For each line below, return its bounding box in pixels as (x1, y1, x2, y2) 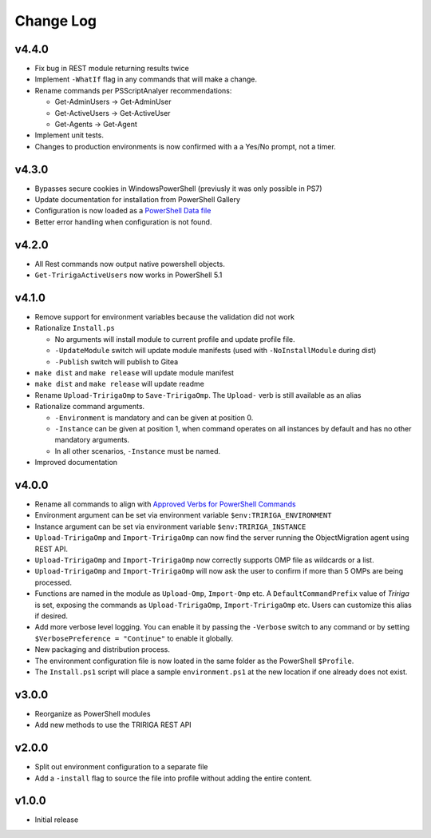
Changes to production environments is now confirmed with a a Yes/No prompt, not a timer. (34, 141, 337, 151)
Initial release (34, 815, 79, 824)
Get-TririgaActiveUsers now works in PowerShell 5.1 (34, 270, 223, 280)
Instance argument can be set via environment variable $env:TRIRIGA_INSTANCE (34, 522, 306, 531)
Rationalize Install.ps (34, 324, 116, 333)
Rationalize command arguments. (34, 402, 145, 411)
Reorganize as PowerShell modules (34, 709, 151, 718)
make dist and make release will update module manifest (34, 368, 235, 378)
